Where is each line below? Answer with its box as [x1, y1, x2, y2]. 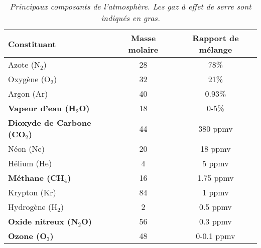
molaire [128, 44, 159, 55]
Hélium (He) [8, 157, 52, 169]
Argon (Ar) [8, 88, 48, 99]
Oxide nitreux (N [8, 215, 78, 227]
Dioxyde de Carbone [8, 117, 91, 128]
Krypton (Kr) [8, 186, 56, 198]
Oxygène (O [8, 73, 51, 85]
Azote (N [8, 59, 40, 70]
